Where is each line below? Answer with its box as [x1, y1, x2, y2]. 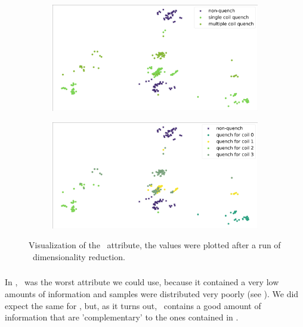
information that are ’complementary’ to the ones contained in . [5, 311, 239, 323]
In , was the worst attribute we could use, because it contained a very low [5, 276, 279, 288]
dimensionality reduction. [32, 250, 125, 263]
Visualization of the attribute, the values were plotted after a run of [29, 239, 281, 251]
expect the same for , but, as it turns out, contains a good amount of [5, 299, 261, 311]
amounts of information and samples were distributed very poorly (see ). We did [5, 287, 299, 300]
